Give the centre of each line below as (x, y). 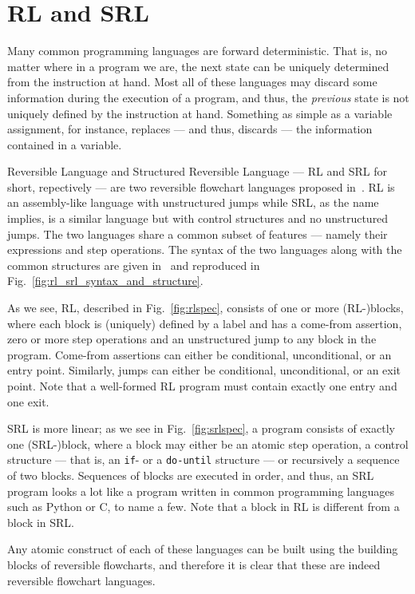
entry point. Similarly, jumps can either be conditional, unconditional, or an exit (204, 370)
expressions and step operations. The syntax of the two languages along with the (205, 249)
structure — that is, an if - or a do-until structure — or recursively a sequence (204, 459)
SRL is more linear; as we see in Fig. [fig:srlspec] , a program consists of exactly (201, 428)
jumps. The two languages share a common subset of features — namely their (198, 234)
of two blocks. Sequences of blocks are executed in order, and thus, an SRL (191, 475)
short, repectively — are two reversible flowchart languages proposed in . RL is (201, 186)
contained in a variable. (65, 144)
